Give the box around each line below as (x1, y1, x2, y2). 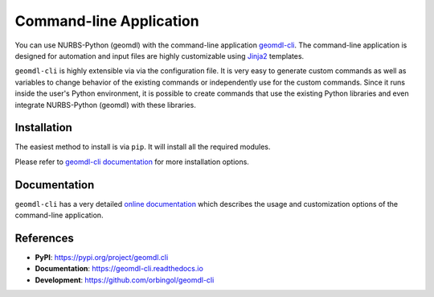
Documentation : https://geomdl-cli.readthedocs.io (35, 264, 204, 274)
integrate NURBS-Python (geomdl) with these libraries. (14, 100, 196, 109)
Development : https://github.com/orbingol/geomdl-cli (35, 274, 215, 285)
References (14, 231, 74, 245)
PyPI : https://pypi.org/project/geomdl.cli (35, 253, 169, 262)
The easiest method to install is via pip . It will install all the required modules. (14, 142, 271, 152)
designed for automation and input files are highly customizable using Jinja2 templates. (14, 51, 305, 60)
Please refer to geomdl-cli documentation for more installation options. (14, 157, 249, 167)
